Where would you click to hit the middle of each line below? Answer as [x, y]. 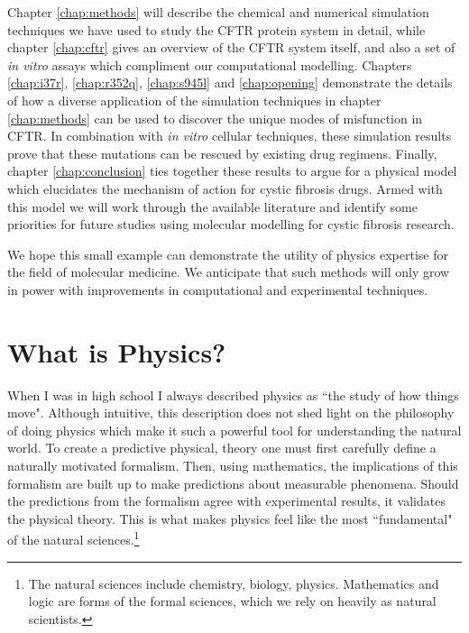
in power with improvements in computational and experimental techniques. [218, 289]
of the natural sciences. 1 [74, 538]
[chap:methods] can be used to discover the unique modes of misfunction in [215, 118]
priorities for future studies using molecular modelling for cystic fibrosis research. [231, 224]
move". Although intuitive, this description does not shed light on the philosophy [231, 413]
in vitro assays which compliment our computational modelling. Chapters [210, 64]
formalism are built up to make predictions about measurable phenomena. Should [233, 483]
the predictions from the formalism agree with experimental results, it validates [226, 501]
